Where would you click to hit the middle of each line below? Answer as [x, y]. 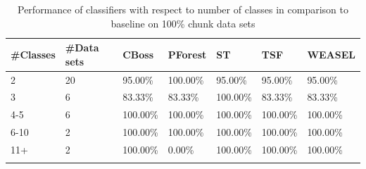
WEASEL [331, 54]
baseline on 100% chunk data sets [183, 23]
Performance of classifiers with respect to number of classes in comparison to [183, 9]
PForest [187, 54]
